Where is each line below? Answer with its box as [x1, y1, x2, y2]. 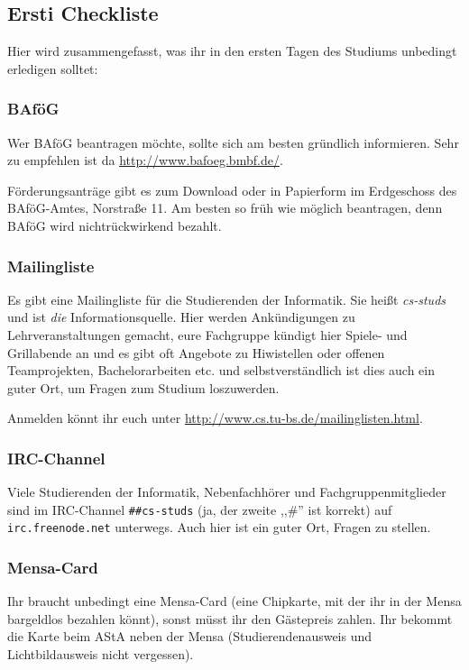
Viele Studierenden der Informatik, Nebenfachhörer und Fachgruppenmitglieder [7, 482, 446, 501]
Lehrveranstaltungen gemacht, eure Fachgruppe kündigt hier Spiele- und [7, 325, 408, 344]
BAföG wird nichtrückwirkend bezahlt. [7, 216, 222, 234]
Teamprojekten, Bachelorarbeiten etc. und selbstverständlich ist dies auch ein [7, 361, 436, 380]
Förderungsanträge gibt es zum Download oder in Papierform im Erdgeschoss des [7, 180, 457, 199]
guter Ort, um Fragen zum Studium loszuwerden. [7, 378, 280, 397]
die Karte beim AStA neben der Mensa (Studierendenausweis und [7, 627, 372, 646]
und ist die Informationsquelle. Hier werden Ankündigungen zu [7, 307, 355, 326]
